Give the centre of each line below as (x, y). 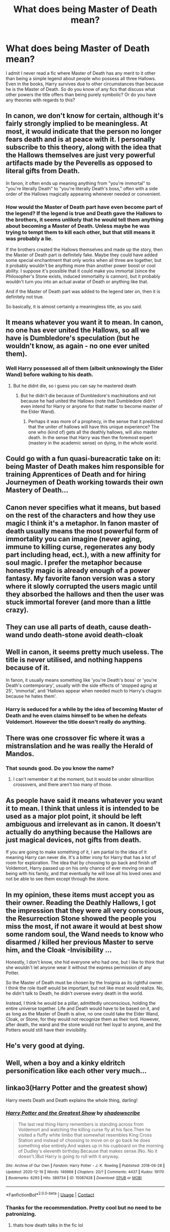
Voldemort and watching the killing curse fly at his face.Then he (84, 1130)
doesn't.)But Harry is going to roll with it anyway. (69, 1156)
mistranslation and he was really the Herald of (79, 746)
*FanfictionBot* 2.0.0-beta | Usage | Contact (50, 1194)
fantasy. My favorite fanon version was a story (80, 578)
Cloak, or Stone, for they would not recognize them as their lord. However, (83, 1019)
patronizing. (21, 1214)
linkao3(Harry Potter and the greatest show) (77, 1088)
